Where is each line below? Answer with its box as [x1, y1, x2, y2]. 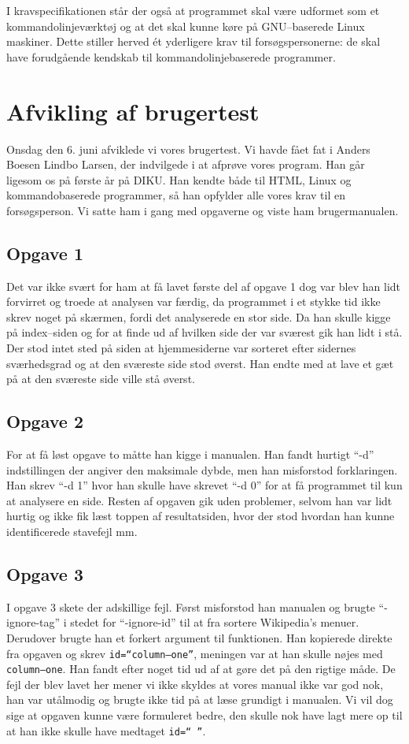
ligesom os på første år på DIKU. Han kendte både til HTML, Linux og [6, 171, 352, 188]
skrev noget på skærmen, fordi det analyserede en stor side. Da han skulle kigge [6, 308, 391, 325]
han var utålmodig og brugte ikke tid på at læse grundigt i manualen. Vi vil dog [6, 691, 393, 708]
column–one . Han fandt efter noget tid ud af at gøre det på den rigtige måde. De [6, 660, 396, 677]
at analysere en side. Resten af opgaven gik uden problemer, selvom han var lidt [6, 492, 392, 508]
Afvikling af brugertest [6, 95, 260, 127]
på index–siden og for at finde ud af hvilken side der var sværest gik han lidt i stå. [6, 324, 403, 340]
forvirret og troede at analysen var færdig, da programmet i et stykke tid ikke [6, 293, 381, 310]
